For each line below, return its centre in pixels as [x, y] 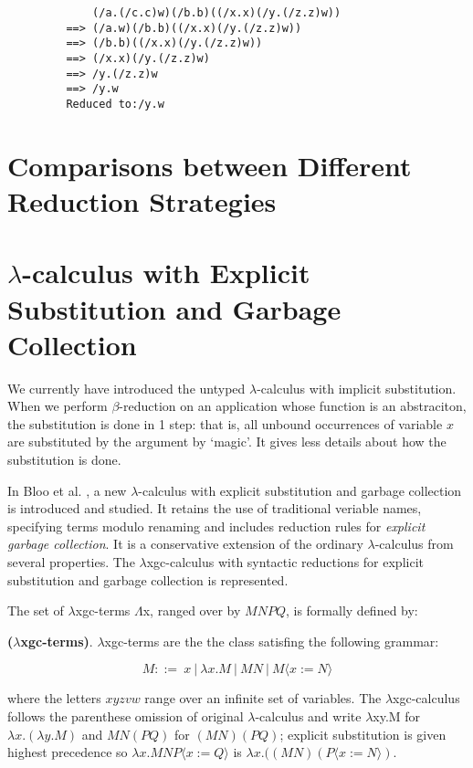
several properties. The [71, 562]
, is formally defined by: [352, 610]
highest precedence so [68, 752]
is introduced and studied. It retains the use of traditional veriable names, [215, 508]
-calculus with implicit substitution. [357, 388]
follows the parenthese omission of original [126, 715]
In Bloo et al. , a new [67, 490]
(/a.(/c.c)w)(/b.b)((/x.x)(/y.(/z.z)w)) [217, 13]
